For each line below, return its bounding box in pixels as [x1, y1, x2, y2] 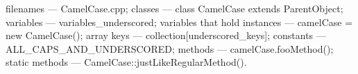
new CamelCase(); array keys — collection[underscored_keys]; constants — [6, 28, 326, 42]
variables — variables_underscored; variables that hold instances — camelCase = [6, 14, 353, 29]
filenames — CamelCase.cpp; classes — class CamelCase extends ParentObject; [6, 1, 343, 15]
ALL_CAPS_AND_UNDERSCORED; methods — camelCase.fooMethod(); [6, 41, 334, 56]
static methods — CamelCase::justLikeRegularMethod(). [6, 55, 247, 69]
